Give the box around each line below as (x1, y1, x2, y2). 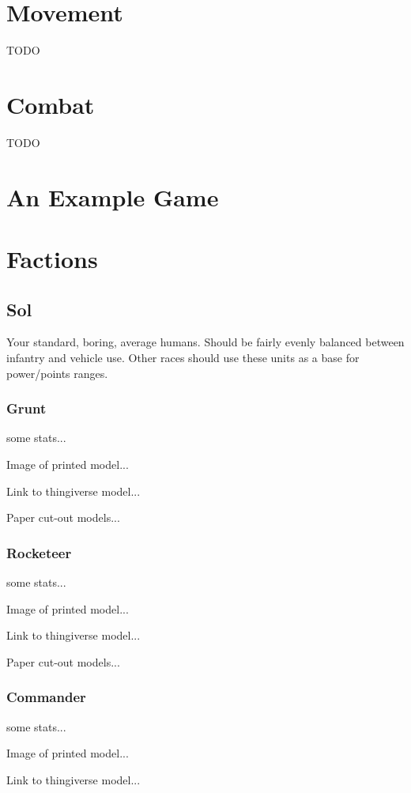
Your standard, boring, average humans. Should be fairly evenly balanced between (6, 334, 405, 350)
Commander (6, 687, 86, 707)
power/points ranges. (6, 364, 108, 381)
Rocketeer (6, 542, 72, 562)
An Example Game (6, 180, 219, 213)
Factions (6, 243, 98, 274)
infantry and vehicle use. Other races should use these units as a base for (6, 349, 360, 365)
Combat (6, 88, 95, 120)
